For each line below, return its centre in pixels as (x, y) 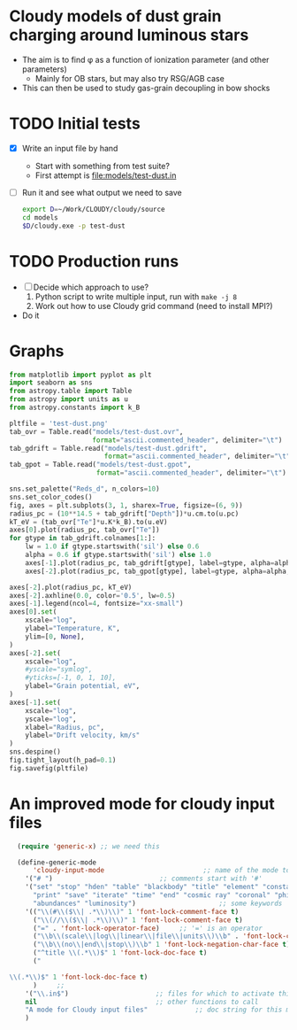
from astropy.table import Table (71, 391)
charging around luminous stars (129, 35)
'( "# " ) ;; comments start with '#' (144, 879)
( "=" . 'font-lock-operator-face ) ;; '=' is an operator (148, 928)
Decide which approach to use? (91, 287)
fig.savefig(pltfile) (49, 768)
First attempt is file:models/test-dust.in (106, 175)
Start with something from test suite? (103, 166)
